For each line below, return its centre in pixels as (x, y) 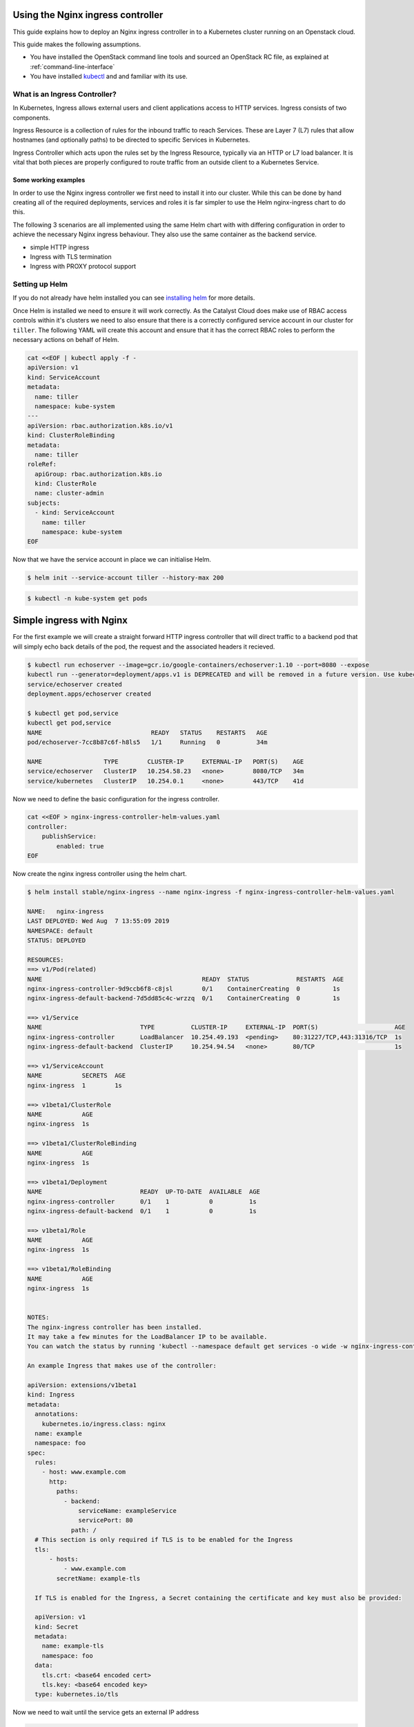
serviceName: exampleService (128, 1511)
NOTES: (38, 1317)
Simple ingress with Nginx (70, 621)
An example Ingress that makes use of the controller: (122, 1366)
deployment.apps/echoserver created (89, 694)
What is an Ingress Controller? (65, 94)
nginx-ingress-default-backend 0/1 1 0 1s (142, 1211)
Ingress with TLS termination (71, 256)
